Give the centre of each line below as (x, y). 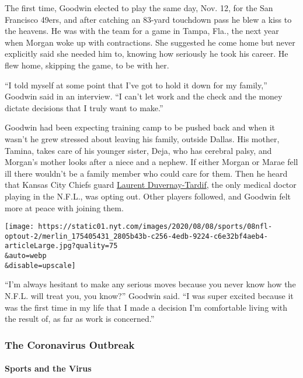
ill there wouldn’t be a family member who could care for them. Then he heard (146, 173)
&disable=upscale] (40, 265)
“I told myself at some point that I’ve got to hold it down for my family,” (136, 85)
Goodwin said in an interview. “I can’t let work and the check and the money (144, 96)
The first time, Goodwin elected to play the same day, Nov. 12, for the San (139, 8)
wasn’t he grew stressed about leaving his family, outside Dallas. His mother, (142, 138)
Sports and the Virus (48, 368)
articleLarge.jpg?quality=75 (61, 246)
